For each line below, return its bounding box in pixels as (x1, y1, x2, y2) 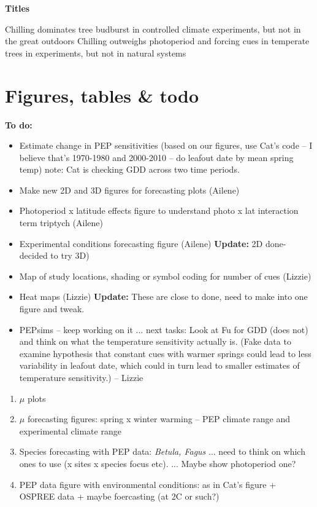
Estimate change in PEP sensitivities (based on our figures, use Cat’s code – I (19, 139, 313, 152)
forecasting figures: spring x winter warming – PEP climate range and (27, 412, 290, 425)
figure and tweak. (19, 302, 85, 315)
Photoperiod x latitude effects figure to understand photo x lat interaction (19, 204, 299, 217)
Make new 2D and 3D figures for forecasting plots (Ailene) (19, 183, 240, 196)
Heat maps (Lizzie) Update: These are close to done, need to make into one (19, 290, 308, 303)
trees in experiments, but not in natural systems (5, 46, 186, 59)
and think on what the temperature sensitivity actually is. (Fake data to (19, 335, 291, 348)
